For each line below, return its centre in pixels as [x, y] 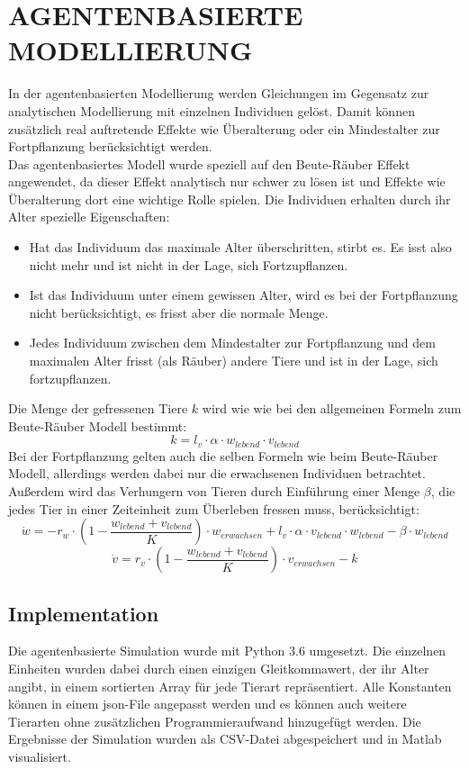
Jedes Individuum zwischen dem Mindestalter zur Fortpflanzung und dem [232, 343]
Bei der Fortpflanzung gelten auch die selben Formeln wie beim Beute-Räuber [223, 455]
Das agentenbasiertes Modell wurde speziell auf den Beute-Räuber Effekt [209, 163]
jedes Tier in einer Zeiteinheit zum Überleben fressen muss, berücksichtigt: [214, 508]
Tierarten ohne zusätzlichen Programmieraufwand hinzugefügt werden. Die [215, 721]
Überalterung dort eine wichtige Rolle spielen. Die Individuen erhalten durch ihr [230, 199]
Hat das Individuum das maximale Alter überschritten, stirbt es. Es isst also [240, 247]
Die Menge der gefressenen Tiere [98, 408]
